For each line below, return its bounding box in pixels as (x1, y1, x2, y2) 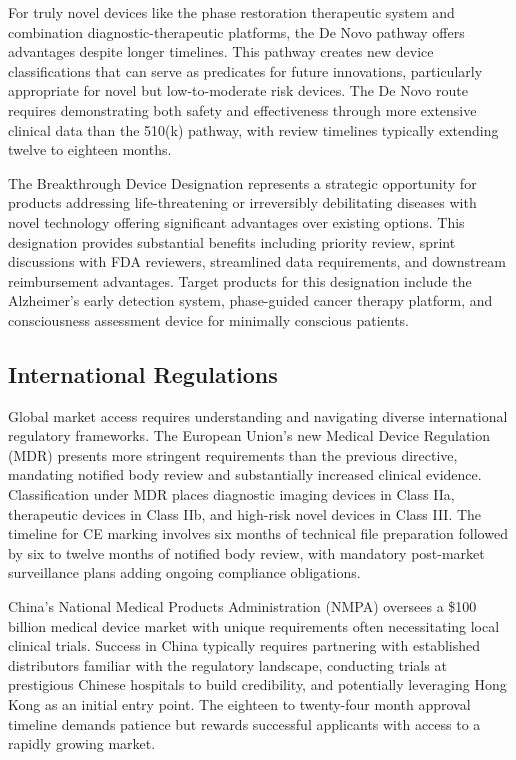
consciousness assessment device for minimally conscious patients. (8, 309, 409, 330)
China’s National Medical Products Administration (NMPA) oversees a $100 (8, 596, 477, 617)
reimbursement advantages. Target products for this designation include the (8, 270, 472, 291)
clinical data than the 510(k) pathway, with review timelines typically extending (8, 119, 499, 140)
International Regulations (8, 358, 278, 389)
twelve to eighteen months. (8, 139, 172, 160)
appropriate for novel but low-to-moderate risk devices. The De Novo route (8, 80, 468, 101)
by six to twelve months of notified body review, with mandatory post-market (8, 542, 485, 563)
